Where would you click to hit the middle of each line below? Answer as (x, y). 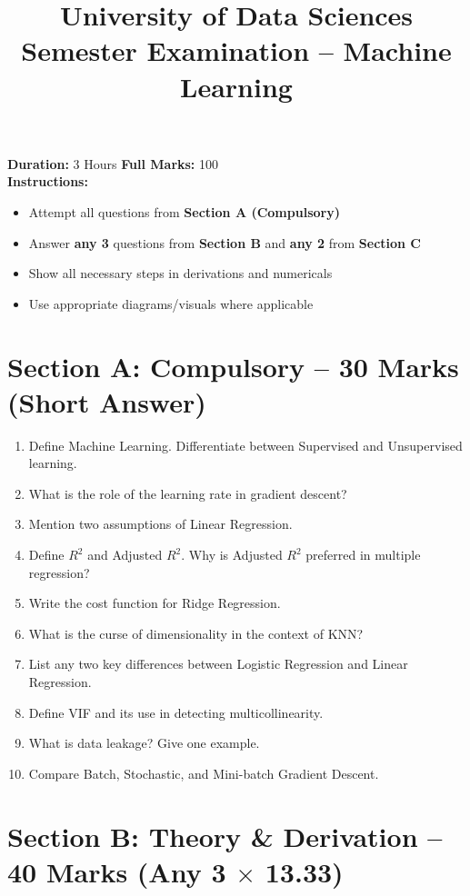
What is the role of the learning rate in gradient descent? (188, 493)
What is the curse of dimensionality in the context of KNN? (196, 633)
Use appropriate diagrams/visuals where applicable (171, 303)
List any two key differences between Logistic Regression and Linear (218, 664)
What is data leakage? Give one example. (144, 743)
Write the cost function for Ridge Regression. (155, 603)
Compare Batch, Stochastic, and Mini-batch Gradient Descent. (204, 773)
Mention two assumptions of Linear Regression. (160, 524)
